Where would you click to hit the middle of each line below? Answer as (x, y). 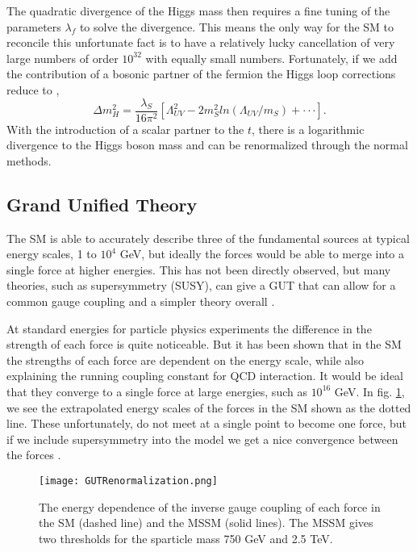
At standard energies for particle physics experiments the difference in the (189, 328)
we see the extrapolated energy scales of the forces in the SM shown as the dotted (209, 407)
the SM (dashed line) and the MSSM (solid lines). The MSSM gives (206, 523)
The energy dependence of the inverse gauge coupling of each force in (210, 506)
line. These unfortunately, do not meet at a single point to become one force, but (207, 423)
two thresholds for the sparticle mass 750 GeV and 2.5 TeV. (186, 538)
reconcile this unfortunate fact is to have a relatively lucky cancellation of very (201, 42)
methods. (29, 160)
